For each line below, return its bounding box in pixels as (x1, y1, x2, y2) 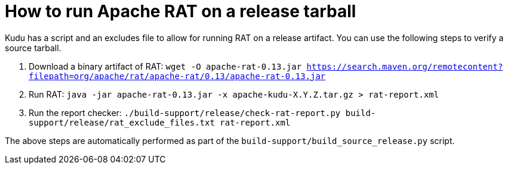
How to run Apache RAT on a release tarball (5, 1, 356, 21)
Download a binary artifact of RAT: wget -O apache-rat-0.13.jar (29, 61, 302, 71)
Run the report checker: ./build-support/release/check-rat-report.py (29, 107, 341, 118)
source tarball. (5, 42, 61, 53)
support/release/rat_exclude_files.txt (29, 117, 215, 127)
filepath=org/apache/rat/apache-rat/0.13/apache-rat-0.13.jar (29, 71, 326, 81)
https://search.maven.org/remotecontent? (306, 61, 503, 71)
